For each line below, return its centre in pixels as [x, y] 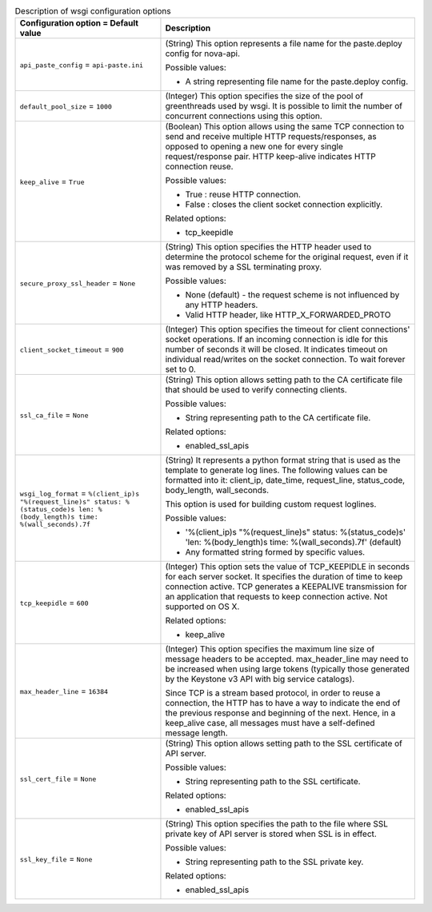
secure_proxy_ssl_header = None [78, 283]
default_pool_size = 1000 [66, 106]
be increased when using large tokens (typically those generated [287, 669]
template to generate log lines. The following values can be [276, 470]
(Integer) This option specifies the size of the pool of [264, 96]
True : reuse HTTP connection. [243, 194]
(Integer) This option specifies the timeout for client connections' [288, 329]
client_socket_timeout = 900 [72, 349]
